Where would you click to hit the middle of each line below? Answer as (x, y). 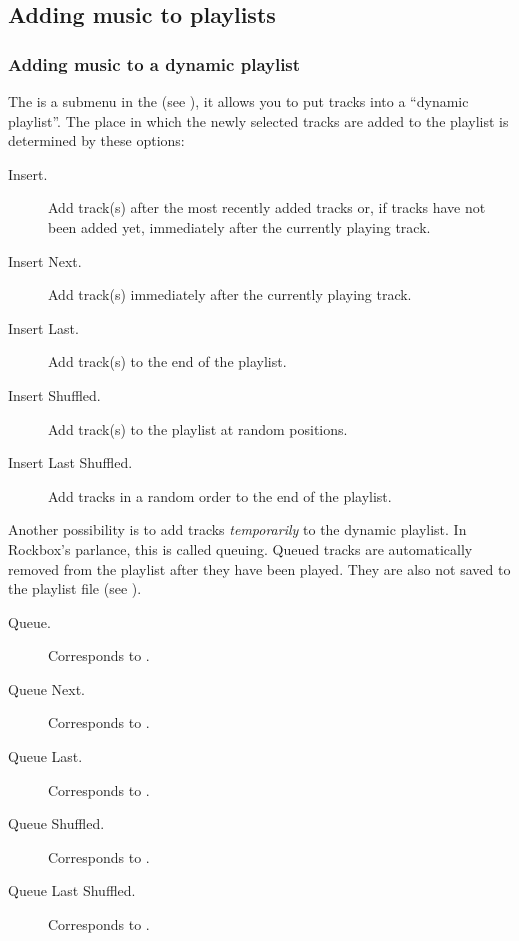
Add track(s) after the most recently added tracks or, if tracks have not (267, 207)
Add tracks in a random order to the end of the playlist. (220, 495)
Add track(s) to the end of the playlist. (167, 361)
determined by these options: (96, 140)
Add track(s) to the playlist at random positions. (198, 428)
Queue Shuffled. (56, 823)
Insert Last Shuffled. (70, 462)
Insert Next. (45, 260)
